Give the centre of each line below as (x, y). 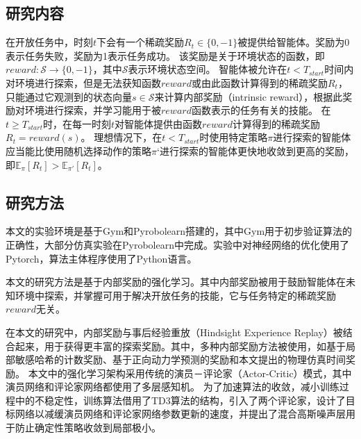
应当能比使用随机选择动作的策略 (78, 150)
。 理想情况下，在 (121, 137)
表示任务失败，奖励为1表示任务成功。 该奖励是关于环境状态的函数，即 (165, 55)
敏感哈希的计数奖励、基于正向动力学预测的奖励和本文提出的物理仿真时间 (180, 359)
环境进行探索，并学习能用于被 (93, 110)
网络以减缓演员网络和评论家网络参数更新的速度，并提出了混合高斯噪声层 (180, 414)
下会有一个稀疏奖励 (141, 42)
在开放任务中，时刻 (49, 42)
